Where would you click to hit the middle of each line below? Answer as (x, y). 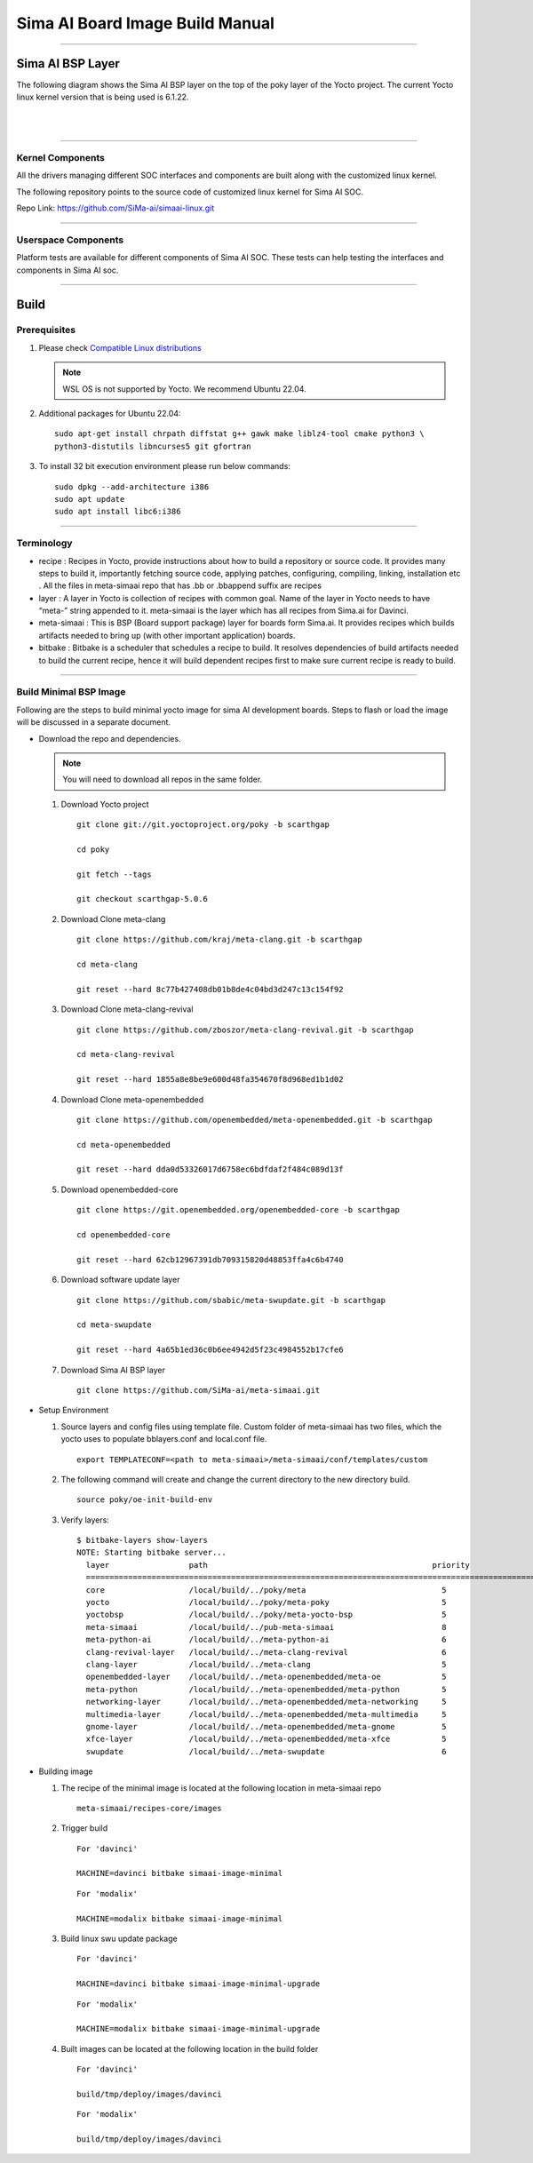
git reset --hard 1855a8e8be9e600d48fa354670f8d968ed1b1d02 (210, 1080)
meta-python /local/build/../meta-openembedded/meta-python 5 (266, 1689)
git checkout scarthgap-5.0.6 (143, 899)
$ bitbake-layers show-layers (143, 1540)
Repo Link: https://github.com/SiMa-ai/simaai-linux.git (115, 208)
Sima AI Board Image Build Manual (146, 23)
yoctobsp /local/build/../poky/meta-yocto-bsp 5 (266, 1615)
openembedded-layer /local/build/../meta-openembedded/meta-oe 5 (266, 1677)
